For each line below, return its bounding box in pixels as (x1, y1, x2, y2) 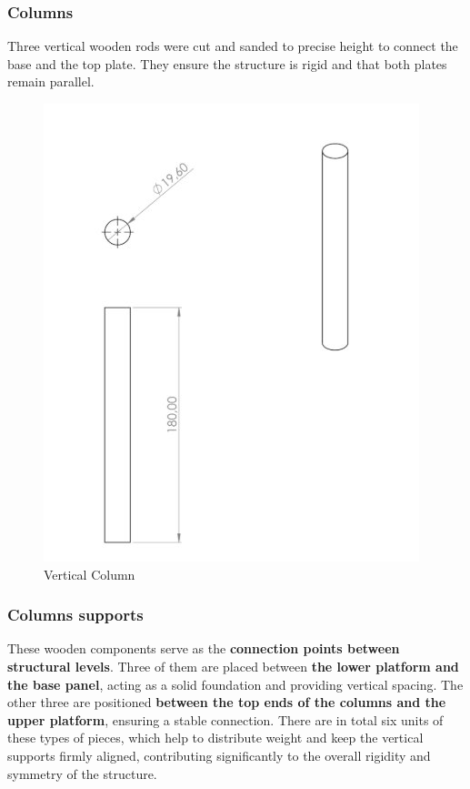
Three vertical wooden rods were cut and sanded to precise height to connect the (7, 36, 458, 56)
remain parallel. (7, 72, 95, 91)
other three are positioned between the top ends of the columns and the (7, 693, 446, 712)
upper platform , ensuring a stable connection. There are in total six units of (7, 710, 444, 729)
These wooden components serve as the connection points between (7, 639, 400, 658)
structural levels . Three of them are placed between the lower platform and (7, 657, 459, 675)
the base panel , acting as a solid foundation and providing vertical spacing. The (7, 674, 464, 693)
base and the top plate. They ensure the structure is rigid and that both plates (7, 54, 447, 73)
